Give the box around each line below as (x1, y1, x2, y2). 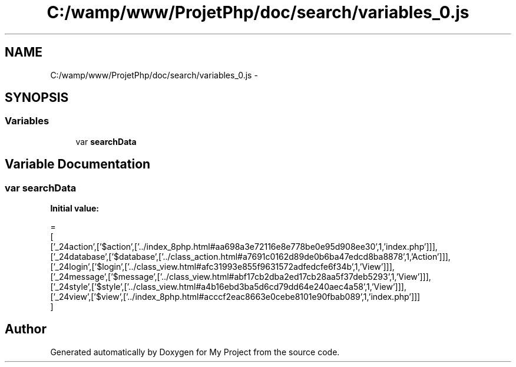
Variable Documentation (5, 157, 151, 172)
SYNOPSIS (5, 90, 69, 105)
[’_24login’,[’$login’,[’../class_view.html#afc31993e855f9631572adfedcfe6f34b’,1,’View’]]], (50, 262, 395, 272)
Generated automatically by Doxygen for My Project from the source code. (50, 346, 340, 357)
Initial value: (50, 203, 99, 214)
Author (5, 322, 47, 337)
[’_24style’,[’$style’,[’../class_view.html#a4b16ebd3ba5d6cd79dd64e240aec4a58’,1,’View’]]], (50, 282, 406, 292)
